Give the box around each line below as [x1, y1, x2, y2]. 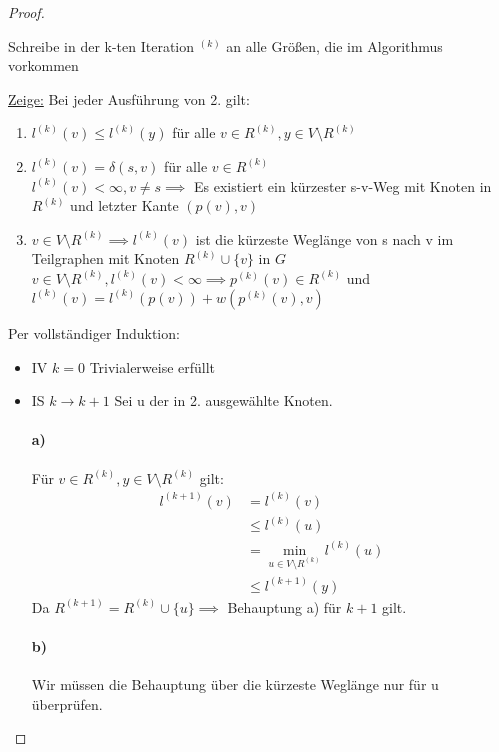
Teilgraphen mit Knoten [31, 248, 180, 269]
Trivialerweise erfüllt [89, 356, 216, 377]
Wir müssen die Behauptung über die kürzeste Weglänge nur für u [31, 673, 439, 694]
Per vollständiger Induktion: [8, 322, 180, 343]
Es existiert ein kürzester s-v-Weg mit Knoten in [193, 175, 492, 196]
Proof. [8, 2, 45, 22]
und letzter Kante [70, 195, 179, 216]
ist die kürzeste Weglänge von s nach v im [195, 228, 454, 249]
